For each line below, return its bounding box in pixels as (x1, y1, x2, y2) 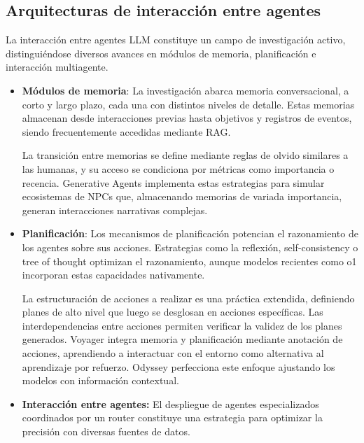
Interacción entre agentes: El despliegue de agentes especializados (22, 396, 319, 411)
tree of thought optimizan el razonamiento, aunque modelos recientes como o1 (22, 253, 357, 268)
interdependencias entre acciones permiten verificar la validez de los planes (22, 318, 342, 332)
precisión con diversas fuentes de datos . (22, 424, 190, 439)
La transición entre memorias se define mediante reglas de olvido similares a (22, 148, 349, 162)
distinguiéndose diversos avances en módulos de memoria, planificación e (6, 45, 316, 60)
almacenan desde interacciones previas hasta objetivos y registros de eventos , (22, 111, 352, 125)
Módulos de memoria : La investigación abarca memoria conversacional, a (22, 83, 349, 97)
